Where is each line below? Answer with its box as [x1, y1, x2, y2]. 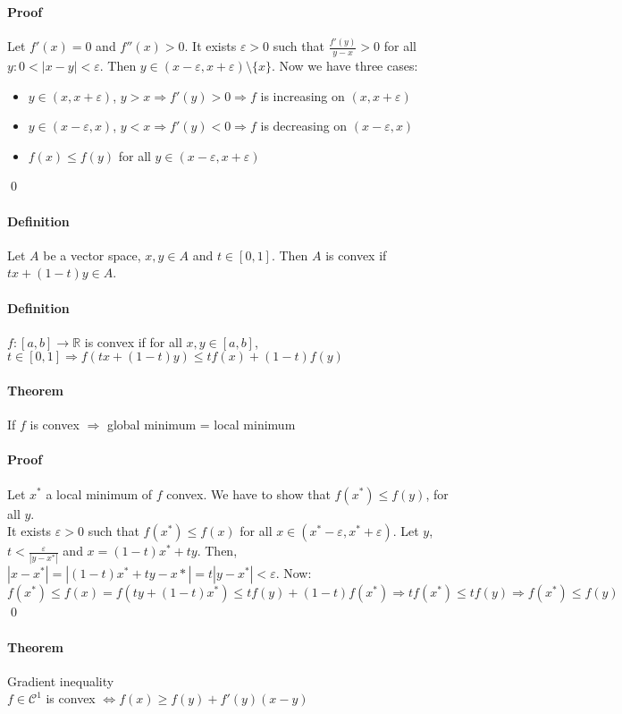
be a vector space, [43, 245, 141, 264]
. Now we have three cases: [271, 56, 418, 74]
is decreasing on [260, 116, 348, 135]
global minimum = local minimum [106, 415, 296, 434]
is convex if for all [84, 332, 182, 351]
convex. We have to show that [166, 484, 331, 503]
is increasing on [260, 86, 345, 105]
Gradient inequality [7, 671, 114, 690]
